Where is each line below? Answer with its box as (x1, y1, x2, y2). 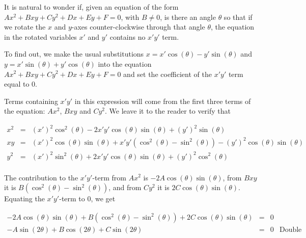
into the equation (98, 58, 152, 69)
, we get (91, 193, 116, 204)
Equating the (4, 193, 45, 204)
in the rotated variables (4, 31, 77, 42)
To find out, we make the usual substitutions (4, 48, 144, 59)
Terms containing (4, 95, 58, 106)
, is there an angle (160, 11, 216, 22)
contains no (109, 31, 146, 42)
